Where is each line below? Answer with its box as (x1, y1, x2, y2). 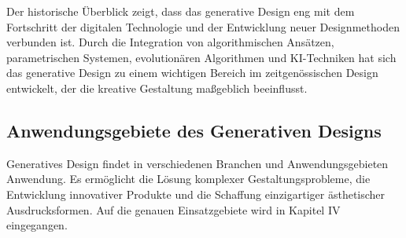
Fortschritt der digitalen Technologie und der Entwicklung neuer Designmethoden (6, 18, 400, 35)
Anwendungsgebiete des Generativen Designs (6, 118, 382, 142)
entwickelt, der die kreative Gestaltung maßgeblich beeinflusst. (6, 79, 308, 96)
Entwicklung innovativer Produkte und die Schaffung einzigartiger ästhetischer (6, 185, 386, 202)
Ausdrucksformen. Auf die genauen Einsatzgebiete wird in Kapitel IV (6, 201, 341, 218)
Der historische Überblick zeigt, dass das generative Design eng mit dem (6, 3, 355, 19)
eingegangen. (6, 217, 68, 233)
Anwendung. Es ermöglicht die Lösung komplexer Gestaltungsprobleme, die (6, 170, 371, 187)
